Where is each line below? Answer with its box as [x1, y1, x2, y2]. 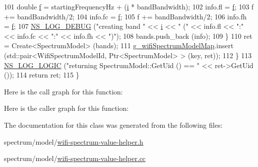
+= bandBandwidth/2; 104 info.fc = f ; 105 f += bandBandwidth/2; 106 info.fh [4, 11, 247, 21]
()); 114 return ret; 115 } [4, 70, 79, 80]
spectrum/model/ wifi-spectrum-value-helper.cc [4, 153, 146, 164]
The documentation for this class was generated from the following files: [4, 119, 223, 130]
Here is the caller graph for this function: [4, 103, 129, 113]
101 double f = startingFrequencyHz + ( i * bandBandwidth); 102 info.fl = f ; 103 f [4, 1, 254, 11]
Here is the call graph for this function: [4, 86, 123, 96]
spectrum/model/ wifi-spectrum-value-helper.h [4, 136, 143, 147]
